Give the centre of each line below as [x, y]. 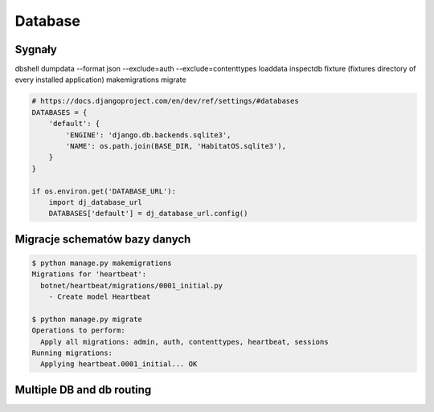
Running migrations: [72, 353]
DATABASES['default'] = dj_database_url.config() [148, 214]
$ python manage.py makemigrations [102, 263]
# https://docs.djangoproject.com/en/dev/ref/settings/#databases [165, 101]
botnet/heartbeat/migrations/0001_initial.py [131, 286]
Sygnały [36, 49]
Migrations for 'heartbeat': [89, 274]
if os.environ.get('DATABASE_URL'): [104, 191]
